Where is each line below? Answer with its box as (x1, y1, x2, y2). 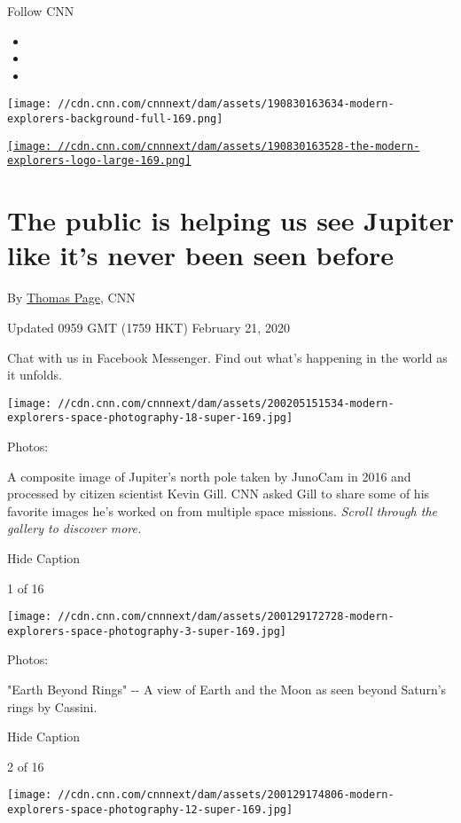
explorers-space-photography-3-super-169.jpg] (7, 624, 286, 638)
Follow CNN (7, 2, 74, 20)
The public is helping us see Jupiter (7, 202, 455, 239)
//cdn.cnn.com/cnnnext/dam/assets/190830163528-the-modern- (58, 139, 420, 153)
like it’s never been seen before (7, 237, 395, 273)
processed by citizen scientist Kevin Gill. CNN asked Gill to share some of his (7, 484, 430, 503)
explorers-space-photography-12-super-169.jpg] (7, 803, 293, 817)
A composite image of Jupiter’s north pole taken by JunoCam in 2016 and (7, 466, 411, 485)
